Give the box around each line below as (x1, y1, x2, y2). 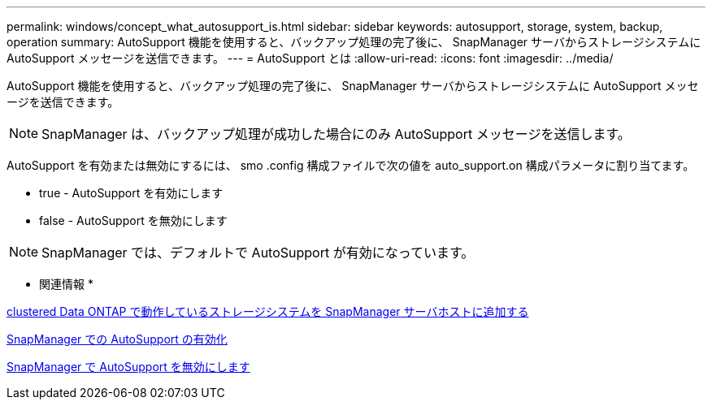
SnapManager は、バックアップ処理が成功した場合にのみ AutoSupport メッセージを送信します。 (41, 126, 631, 142)
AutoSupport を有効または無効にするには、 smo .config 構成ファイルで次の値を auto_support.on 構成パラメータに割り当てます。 (7, 158, 695, 172)
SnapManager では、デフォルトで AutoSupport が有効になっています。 (41, 244, 475, 261)
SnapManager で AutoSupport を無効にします (7, 360, 250, 374)
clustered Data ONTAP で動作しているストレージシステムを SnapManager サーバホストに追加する (7, 304, 529, 318)
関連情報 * (39, 277, 93, 291)
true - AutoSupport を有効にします (39, 186, 224, 200)
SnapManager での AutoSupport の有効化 (7, 332, 228, 346)
